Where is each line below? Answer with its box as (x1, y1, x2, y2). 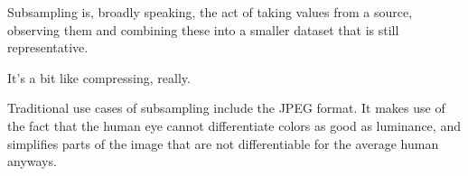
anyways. (7, 152, 57, 171)
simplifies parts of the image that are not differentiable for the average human (7, 134, 439, 153)
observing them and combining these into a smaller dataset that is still (7, 20, 399, 39)
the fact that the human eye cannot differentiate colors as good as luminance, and (7, 116, 461, 134)
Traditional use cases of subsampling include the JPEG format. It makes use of (7, 98, 445, 117)
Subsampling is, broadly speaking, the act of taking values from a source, (7, 3, 413, 21)
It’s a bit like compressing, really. (7, 68, 191, 87)
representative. (7, 38, 89, 57)
